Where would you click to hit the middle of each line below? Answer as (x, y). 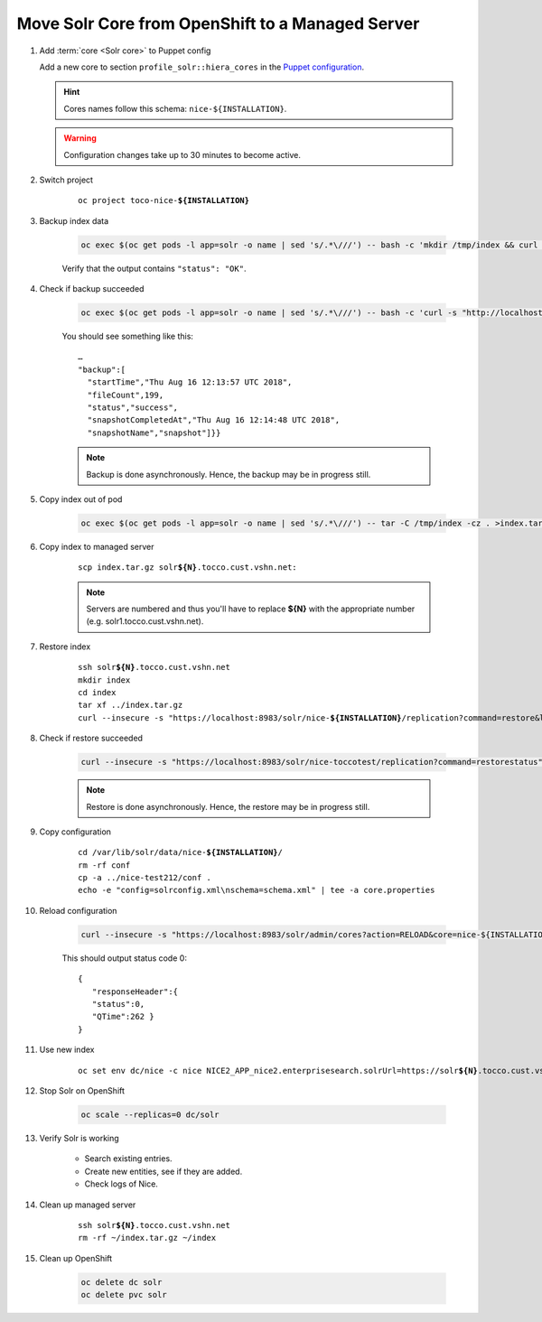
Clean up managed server (88, 1205)
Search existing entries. (128, 1159)
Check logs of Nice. (121, 1184)
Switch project (66, 180)
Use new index (67, 1050)
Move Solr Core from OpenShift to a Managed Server (218, 23)
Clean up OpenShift (76, 1258)
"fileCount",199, (126, 395)
